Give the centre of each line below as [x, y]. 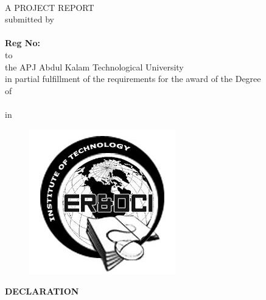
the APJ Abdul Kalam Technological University [94, 66]
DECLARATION [42, 291]
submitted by [30, 19]
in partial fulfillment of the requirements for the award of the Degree [133, 79]
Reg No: [23, 43]
